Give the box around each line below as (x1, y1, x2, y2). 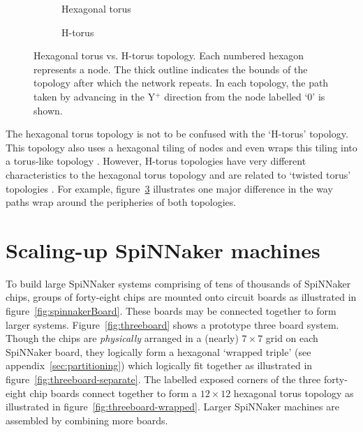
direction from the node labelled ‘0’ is (164, 89, 325, 103)
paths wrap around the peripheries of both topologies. (6, 195, 237, 209)
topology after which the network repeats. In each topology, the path (34, 75, 329, 90)
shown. (34, 103, 63, 117)
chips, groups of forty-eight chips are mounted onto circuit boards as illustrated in (6, 290, 357, 304)
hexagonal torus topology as (233, 385, 354, 400)
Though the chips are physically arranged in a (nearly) (6, 331, 239, 345)
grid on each (265, 331, 318, 345)
